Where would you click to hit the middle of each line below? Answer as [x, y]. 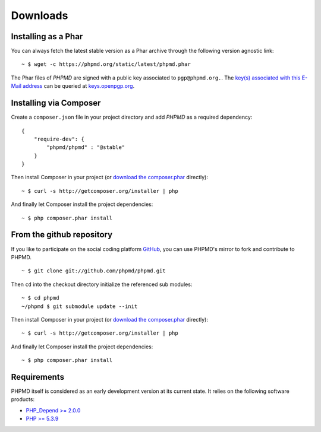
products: [23, 399]
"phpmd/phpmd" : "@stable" [86, 147]
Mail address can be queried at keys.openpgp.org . [73, 86]
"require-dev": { [59, 139]
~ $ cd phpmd [40, 298]
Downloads [40, 15]
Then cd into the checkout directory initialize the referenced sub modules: [102, 284]
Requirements [38, 377]
